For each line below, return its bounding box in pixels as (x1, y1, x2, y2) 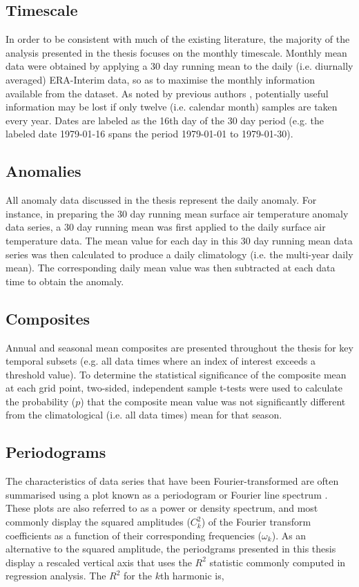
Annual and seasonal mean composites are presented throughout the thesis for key (6, 340, 353, 354)
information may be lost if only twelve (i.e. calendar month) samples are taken (6, 99, 338, 114)
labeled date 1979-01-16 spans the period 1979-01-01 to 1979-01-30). (6, 126, 293, 141)
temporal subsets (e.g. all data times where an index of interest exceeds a (6, 354, 316, 368)
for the (124, 568, 152, 583)
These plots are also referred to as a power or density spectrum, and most (6, 501, 318, 515)
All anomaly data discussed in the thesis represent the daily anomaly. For (6, 193, 317, 207)
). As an (271, 528, 307, 542)
